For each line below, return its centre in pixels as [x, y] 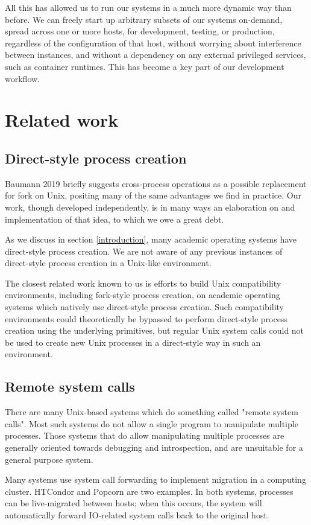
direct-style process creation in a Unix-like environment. [108, 263]
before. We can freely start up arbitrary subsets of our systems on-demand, [144, 19]
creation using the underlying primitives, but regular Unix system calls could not [155, 330]
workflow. [22, 78]
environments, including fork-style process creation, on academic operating [143, 295]
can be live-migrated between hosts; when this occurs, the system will [134, 503]
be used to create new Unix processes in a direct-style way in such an [133, 342]
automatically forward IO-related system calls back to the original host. [137, 515]
